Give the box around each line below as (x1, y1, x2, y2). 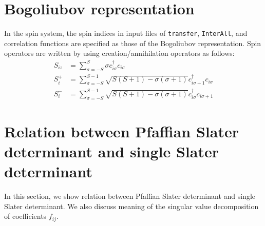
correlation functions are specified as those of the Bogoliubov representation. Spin (4, 37, 261, 48)
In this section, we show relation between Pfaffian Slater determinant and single (4, 191, 256, 201)
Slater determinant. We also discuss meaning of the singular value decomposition (4, 200, 259, 211)
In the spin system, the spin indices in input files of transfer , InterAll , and (4, 28, 248, 38)
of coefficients (4, 211, 47, 221)
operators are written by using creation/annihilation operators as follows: (4, 48, 235, 58)
